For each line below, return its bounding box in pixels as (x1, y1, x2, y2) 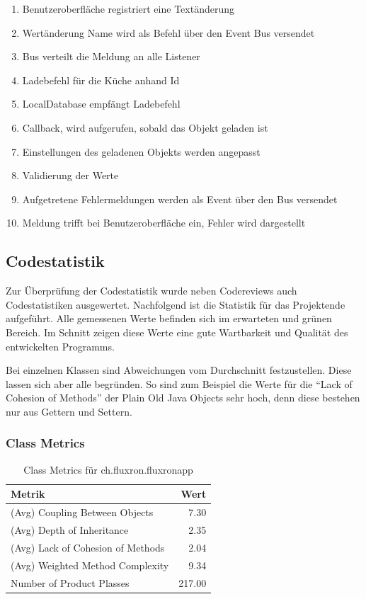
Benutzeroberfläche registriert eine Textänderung (22, 1, 234, 16)
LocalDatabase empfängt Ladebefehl (22, 96, 181, 111)
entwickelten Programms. (6, 338, 115, 353)
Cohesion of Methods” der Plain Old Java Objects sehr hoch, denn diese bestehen (6, 390, 360, 405)
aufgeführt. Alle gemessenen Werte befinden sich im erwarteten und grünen (6, 311, 332, 326)
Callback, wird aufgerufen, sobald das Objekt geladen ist (22, 120, 268, 135)
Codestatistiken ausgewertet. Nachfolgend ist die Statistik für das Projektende (6, 297, 345, 312)
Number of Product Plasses (11, 575, 130, 590)
